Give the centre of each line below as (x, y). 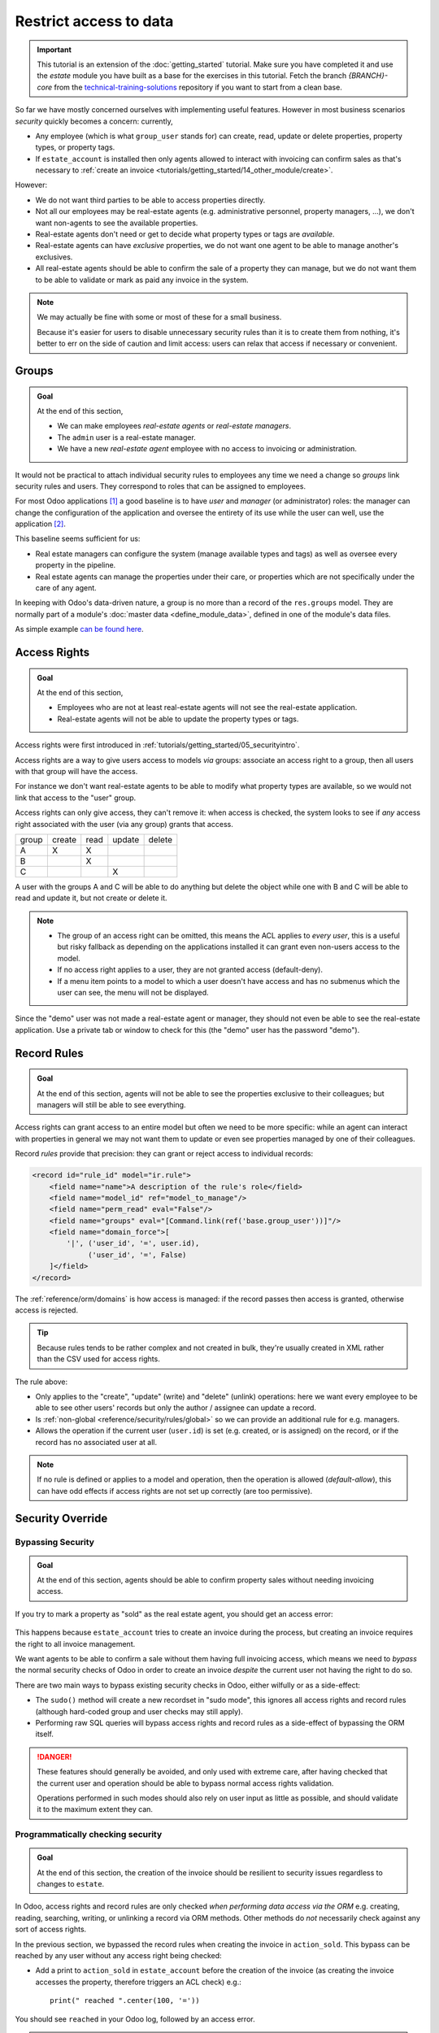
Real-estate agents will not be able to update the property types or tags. (178, 719)
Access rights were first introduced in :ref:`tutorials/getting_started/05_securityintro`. (157, 745)
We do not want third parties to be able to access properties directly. (150, 200)
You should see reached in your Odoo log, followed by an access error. (135, 2019)
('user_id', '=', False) (137, 1255)
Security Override (61, 1518)
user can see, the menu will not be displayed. (133, 993)
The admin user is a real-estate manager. (127, 437)
